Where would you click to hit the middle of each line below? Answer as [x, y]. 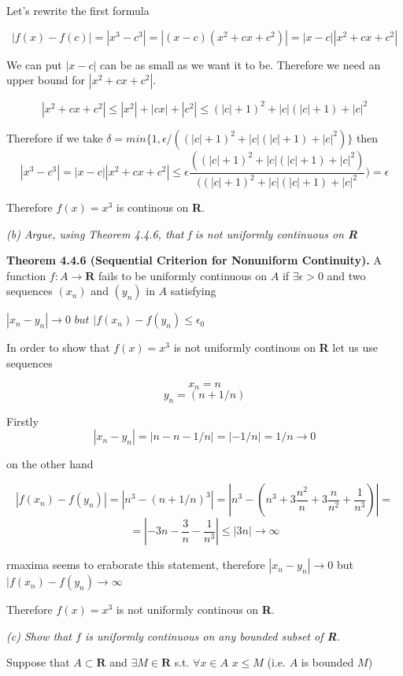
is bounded [327, 662]
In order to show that [58, 347]
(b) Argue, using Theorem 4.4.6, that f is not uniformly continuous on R [182, 233]
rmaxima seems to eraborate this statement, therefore [136, 565]
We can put [34, 64]
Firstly [22, 421]
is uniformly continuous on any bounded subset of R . [212, 635]
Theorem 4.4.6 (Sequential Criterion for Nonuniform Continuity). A [194, 260]
